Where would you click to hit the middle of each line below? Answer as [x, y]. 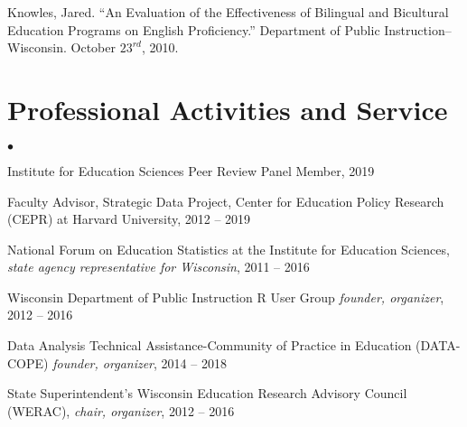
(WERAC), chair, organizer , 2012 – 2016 [121, 410]
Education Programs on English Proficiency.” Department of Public [194, 29]
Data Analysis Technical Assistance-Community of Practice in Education [210, 345]
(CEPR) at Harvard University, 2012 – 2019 [129, 219]
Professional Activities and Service [228, 109]
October [93, 47]
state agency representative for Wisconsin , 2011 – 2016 [159, 267]
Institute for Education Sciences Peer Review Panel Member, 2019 [191, 170]
